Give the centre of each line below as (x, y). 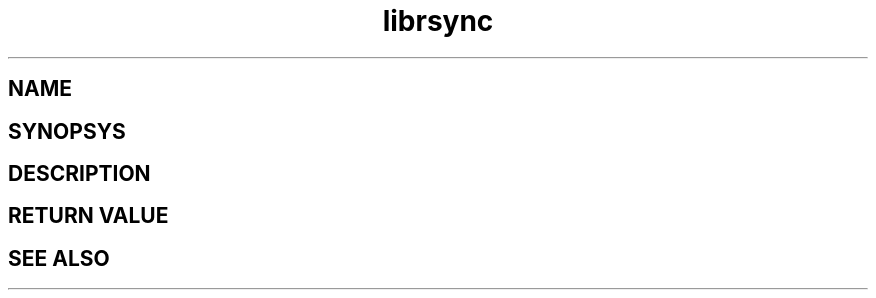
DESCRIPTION (79, 174)
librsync (438, 21)
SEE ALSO (59, 258)
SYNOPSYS (67, 131)
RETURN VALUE (88, 216)
